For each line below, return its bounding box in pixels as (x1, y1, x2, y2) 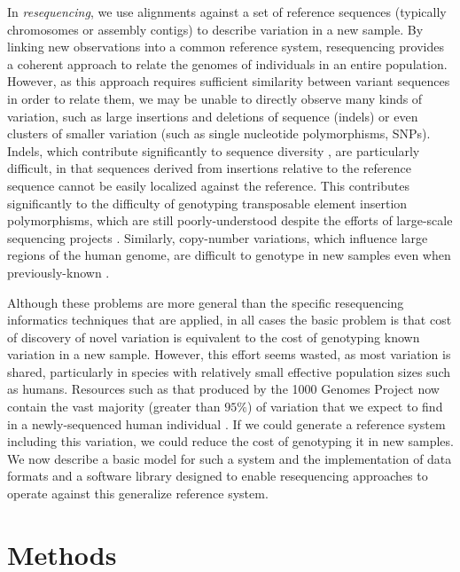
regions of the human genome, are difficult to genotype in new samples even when (7, 246, 451, 264)
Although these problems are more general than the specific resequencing (7, 293, 404, 311)
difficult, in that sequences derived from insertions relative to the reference (7, 159, 411, 177)
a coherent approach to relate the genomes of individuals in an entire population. (7, 54, 448, 73)
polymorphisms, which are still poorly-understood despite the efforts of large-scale (7, 211, 453, 230)
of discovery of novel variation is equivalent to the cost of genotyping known (7, 327, 420, 346)
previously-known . (7, 262, 110, 281)
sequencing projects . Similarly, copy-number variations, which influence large (7, 228, 428, 247)
